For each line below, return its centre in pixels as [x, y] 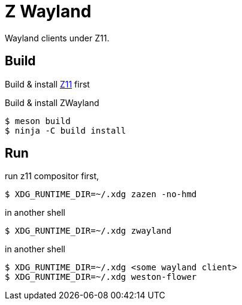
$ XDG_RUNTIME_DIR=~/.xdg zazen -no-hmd [101, 194]
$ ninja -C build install [66, 130]
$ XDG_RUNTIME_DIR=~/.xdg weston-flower [101, 277]
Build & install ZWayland [52, 102]
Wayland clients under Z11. [57, 38]
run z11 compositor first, [52, 176]
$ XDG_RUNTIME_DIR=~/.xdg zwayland [88, 231]
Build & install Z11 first [47, 84]
